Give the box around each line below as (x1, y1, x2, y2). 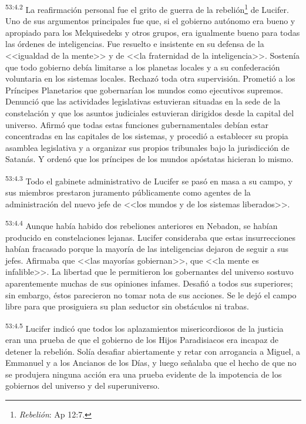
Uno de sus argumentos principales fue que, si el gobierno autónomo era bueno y (5, 15, 295, 27)
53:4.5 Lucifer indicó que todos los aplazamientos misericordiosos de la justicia (5, 320, 284, 334)
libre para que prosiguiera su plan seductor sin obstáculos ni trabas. (5, 300, 249, 312)
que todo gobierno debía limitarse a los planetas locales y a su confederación (5, 60, 280, 73)
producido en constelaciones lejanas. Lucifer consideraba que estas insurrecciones (5, 231, 296, 243)
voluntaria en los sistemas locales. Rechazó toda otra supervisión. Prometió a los (5, 72, 295, 85)
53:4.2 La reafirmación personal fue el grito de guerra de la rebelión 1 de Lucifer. (5, 2, 289, 15)
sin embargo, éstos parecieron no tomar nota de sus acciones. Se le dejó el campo (5, 288, 297, 301)
